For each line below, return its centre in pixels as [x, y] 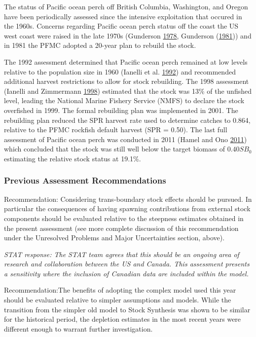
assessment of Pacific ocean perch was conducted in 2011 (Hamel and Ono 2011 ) [126, 139]
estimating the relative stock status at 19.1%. [73, 158]
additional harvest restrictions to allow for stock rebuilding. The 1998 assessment [127, 81]
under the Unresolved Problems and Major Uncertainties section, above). [114, 238]
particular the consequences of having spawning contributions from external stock [127, 208]
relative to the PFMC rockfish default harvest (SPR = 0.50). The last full [116, 130]
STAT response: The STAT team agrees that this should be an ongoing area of [122, 254]
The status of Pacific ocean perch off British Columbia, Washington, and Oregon [126, 6]
